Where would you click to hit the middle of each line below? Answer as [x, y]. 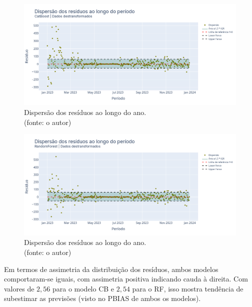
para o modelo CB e [83, 288]
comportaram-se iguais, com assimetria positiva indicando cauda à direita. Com [126, 279]
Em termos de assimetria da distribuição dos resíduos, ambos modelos [111, 269]
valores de [19, 288]
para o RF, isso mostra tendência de [188, 288]
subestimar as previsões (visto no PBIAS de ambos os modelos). [102, 298]
